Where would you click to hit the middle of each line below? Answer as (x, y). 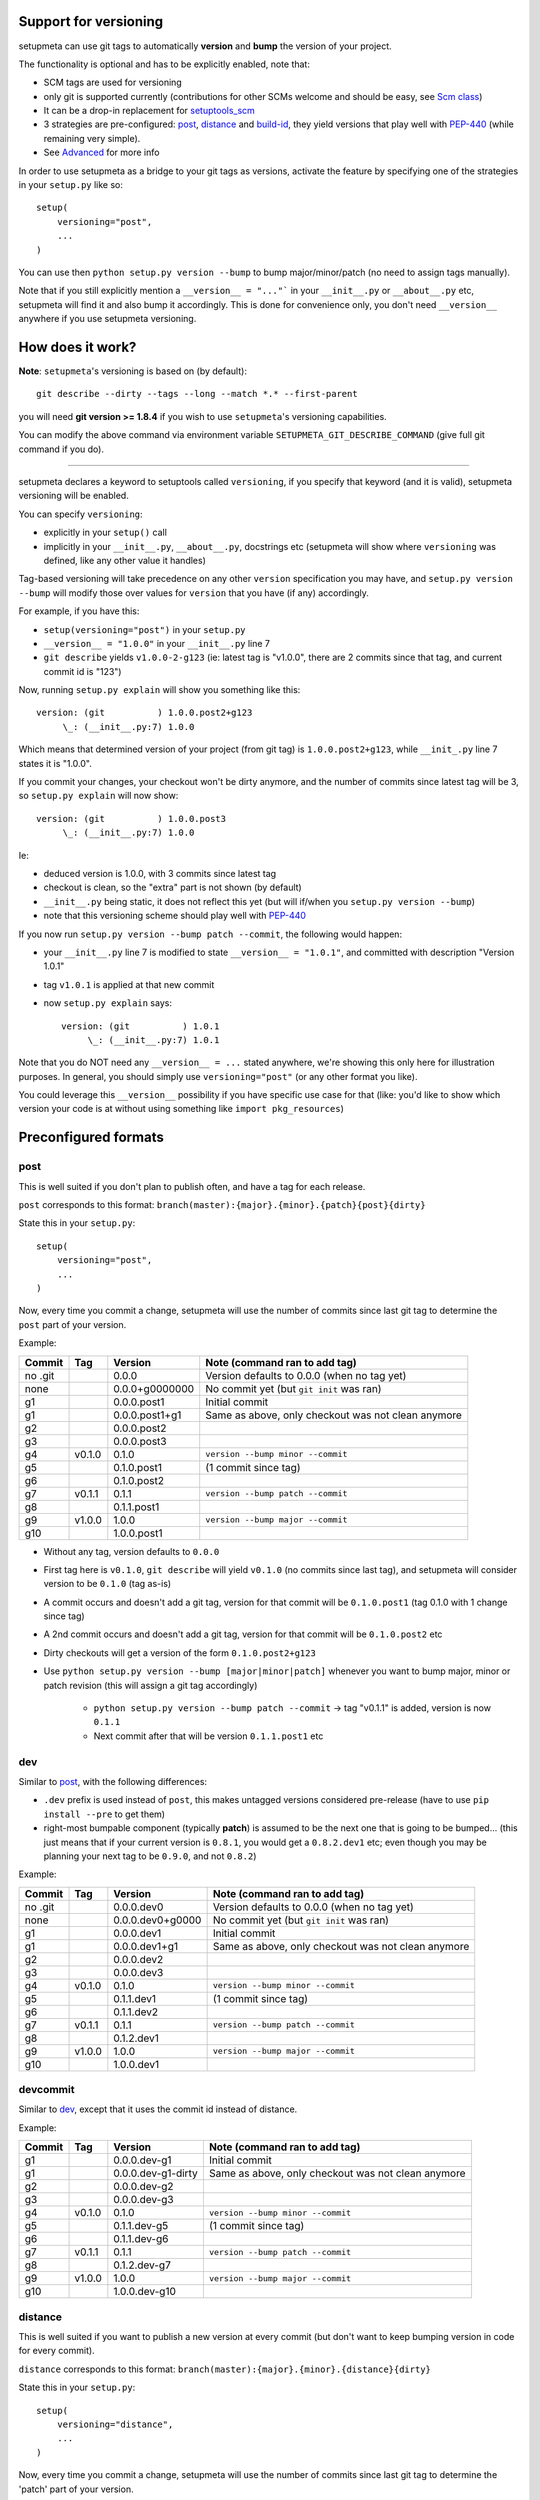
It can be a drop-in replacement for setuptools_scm (149, 111)
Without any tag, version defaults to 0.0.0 (131, 1551)
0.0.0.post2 (140, 1428)
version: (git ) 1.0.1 (140, 1026)
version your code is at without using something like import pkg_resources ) (181, 1109)
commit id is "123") (82, 671)
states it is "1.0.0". (55, 763)
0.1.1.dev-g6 (141, 2239)
